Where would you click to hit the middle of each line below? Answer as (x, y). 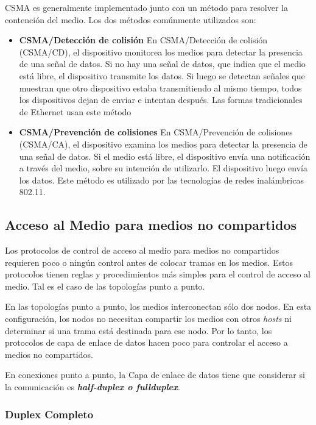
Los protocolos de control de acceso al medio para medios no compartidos (142, 250)
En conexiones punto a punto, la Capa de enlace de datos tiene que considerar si (155, 375)
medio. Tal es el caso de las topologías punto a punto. (105, 286)
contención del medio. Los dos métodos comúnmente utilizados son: (131, 19)
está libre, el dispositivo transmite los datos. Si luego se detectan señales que (162, 75)
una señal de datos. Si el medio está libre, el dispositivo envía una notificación (165, 156)
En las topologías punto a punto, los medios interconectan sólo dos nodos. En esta (158, 306)
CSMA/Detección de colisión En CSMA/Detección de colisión (143, 40)
